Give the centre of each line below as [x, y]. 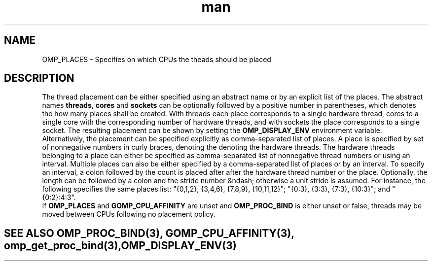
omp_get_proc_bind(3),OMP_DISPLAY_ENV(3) [120, 245]
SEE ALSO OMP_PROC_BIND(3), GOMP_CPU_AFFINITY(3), [149, 233]
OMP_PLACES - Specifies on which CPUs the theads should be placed [157, 59]
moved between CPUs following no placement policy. [129, 214]
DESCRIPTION [39, 78]
